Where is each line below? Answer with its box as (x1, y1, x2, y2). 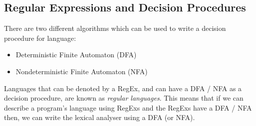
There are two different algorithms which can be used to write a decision (4, 23, 226, 33)
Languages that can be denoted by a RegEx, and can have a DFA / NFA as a (4, 83, 242, 93)
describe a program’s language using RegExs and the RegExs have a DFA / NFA (4, 102, 252, 113)
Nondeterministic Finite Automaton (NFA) (15, 66, 148, 76)
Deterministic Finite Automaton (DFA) (15, 49, 137, 60)
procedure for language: (4, 32, 76, 43)
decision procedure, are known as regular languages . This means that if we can (4, 93, 244, 103)
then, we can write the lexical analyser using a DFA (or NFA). (4, 112, 195, 123)
